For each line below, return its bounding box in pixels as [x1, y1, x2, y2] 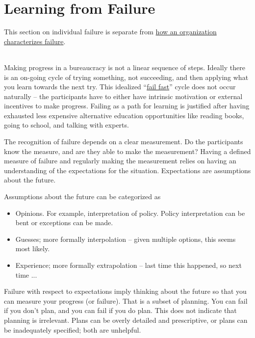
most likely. [15, 243, 50, 254]
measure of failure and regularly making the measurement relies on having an [4, 156, 236, 166]
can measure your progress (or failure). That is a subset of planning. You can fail [4, 295, 248, 306]
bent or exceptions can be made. [15, 217, 113, 228]
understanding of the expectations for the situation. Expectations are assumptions [4, 165, 251, 175]
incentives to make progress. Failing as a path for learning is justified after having [4, 101, 250, 111]
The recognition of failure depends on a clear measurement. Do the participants [4, 136, 243, 147]
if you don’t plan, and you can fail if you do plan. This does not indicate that [4, 305, 237, 315]
